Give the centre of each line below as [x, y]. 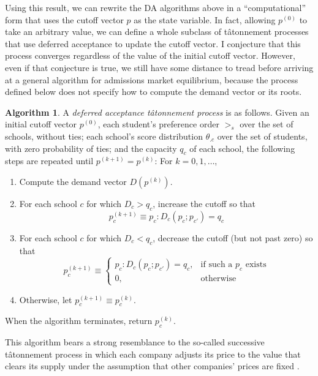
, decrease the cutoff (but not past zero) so [233, 237]
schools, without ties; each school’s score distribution [104, 136]
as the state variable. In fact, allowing [205, 19]
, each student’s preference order [158, 124]
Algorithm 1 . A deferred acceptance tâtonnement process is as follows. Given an [157, 112]
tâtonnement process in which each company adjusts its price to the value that [153, 354]
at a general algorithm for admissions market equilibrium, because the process [152, 79]
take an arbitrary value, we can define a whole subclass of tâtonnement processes [157, 32]
